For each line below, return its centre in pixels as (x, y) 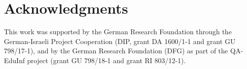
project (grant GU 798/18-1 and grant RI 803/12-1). (106, 60)
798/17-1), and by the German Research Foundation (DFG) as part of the (116, 51)
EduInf (15, 60)
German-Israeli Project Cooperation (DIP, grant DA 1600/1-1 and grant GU (120, 41)
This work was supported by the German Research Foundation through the (118, 32)
